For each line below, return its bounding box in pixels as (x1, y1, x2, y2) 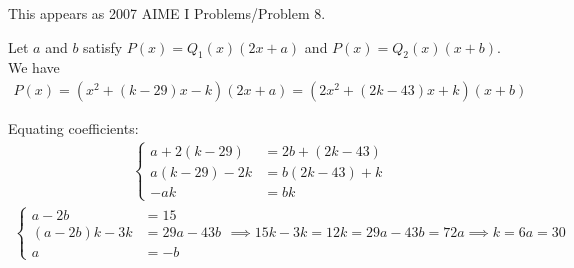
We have (8, 57, 60, 78)
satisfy (83, 36, 123, 57)
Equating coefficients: (8, 118, 139, 139)
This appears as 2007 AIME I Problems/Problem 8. (8, 3, 326, 23)
